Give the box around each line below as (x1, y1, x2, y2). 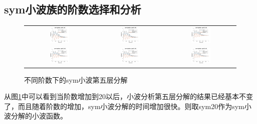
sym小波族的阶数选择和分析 (4, 1, 141, 17)
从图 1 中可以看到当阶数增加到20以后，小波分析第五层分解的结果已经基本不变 (4, 91, 253, 102)
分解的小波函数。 (11, 111, 67, 121)
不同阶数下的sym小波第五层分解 (24, 74, 128, 85)
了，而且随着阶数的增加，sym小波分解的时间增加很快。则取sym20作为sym (4, 101, 244, 111)
